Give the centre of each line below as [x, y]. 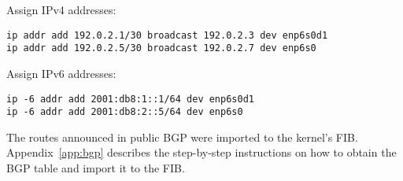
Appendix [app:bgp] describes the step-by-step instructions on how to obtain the [201, 152]
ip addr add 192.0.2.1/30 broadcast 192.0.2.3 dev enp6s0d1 [167, 35]
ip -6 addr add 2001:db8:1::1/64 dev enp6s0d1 [130, 99]
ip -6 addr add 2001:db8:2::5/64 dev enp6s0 [125, 112]
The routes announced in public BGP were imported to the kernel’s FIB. [182, 137]
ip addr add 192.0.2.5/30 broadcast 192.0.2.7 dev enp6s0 [161, 48]
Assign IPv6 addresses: [61, 73]
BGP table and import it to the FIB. [96, 168]
